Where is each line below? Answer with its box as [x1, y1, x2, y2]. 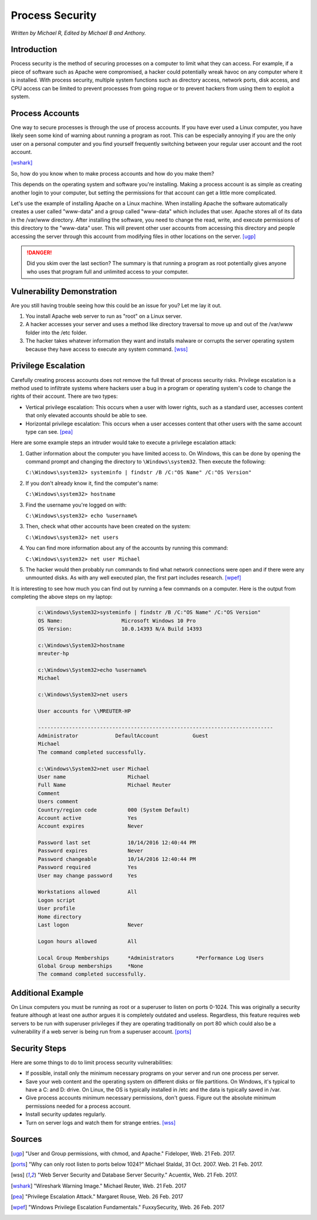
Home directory [38, 913, 82, 920]
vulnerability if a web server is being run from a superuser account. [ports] [11, 1028, 192, 1035]
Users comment [38, 798, 79, 805]
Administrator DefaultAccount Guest [38, 732, 208, 739]
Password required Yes [38, 864, 137, 871]
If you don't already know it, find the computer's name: [25, 480, 158, 487]
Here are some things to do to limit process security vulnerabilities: [11, 1058, 173, 1066]
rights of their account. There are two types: [11, 393, 118, 400]
